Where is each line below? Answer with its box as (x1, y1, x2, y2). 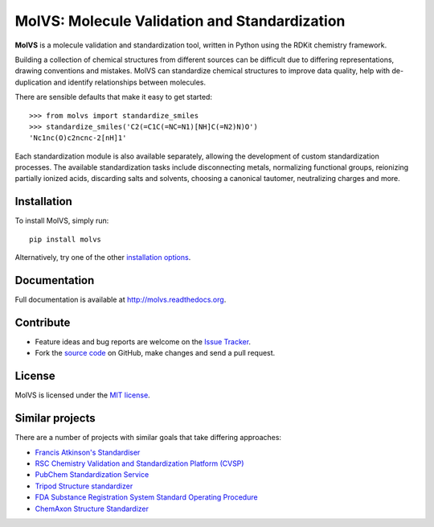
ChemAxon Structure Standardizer (35, 504, 149, 513)
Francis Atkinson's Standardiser (35, 447, 141, 457)
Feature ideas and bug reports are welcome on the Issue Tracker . (35, 336, 252, 346)
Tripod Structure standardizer (35, 481, 133, 491)
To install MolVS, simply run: (14, 216, 109, 225)
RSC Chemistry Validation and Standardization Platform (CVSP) (35, 459, 244, 468)
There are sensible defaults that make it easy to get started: (14, 93, 213, 102)
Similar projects (14, 411, 96, 426)
